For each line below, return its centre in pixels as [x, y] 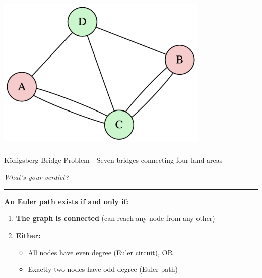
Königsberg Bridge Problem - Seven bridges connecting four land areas [113, 160]
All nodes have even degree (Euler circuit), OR [100, 252]
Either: [28, 235]
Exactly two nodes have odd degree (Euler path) [103, 269]
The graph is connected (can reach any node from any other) [115, 218]
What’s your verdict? [37, 177]
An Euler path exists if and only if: [66, 201]
